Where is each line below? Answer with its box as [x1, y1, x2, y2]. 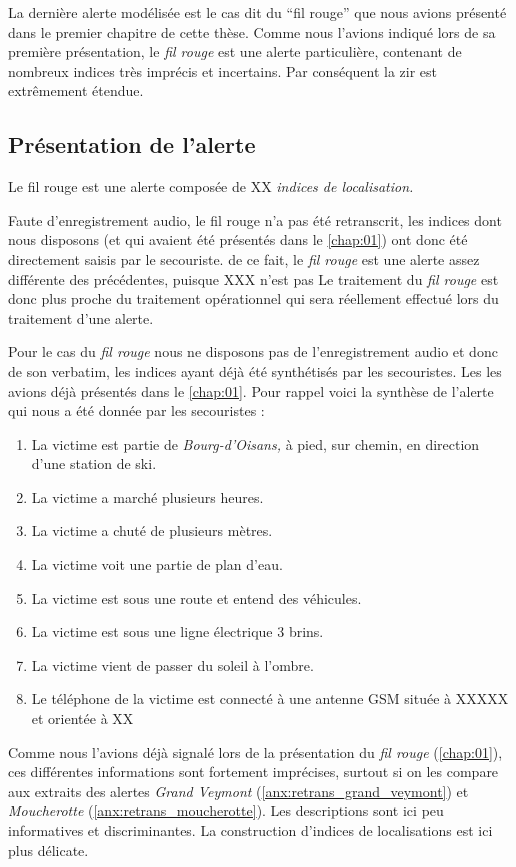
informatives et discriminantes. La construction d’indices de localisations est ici [8, 820, 493, 841]
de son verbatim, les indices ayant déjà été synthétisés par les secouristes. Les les [8, 360, 502, 381]
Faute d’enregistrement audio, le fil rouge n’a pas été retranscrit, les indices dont [8, 209, 502, 230]
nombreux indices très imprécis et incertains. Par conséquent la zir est [8, 60, 438, 81]
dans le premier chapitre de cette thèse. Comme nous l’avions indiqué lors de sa [8, 21, 496, 42]
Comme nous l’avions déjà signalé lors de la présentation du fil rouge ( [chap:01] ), [8, 741, 503, 762]
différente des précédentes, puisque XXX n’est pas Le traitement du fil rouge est [8, 268, 499, 289]
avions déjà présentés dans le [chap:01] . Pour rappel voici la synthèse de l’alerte [8, 380, 494, 401]
